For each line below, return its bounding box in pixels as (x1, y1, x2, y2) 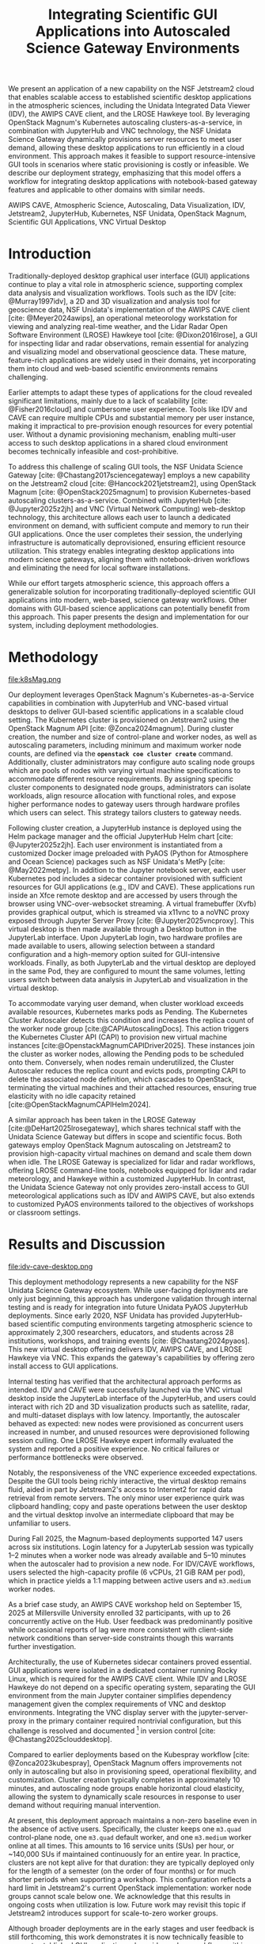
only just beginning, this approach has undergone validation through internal (8, 1294, 257, 1303)
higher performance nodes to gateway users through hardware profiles (8, 799, 240, 809)
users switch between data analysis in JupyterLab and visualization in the (8, 975, 248, 985)
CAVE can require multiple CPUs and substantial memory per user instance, (8, 413, 256, 423)
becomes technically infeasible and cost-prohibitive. (8, 446, 180, 457)
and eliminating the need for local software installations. (8, 563, 191, 572)
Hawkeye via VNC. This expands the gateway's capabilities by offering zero (8, 1353, 256, 1362)
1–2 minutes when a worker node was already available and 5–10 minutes (8, 1551, 247, 1559)
